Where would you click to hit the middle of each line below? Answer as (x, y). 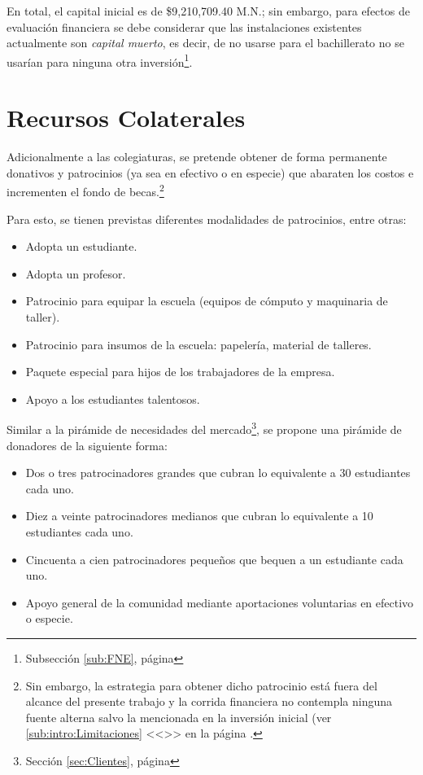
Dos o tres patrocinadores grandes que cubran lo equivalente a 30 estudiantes (218, 473)
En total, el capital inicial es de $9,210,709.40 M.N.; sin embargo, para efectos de (208, 11)
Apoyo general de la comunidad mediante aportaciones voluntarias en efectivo (220, 602)
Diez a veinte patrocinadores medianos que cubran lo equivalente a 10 (199, 516)
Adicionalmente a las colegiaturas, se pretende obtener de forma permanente (197, 157)
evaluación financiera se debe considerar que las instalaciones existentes (184, 26)
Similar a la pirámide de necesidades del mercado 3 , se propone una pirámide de (204, 428)
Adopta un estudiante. (81, 246)
